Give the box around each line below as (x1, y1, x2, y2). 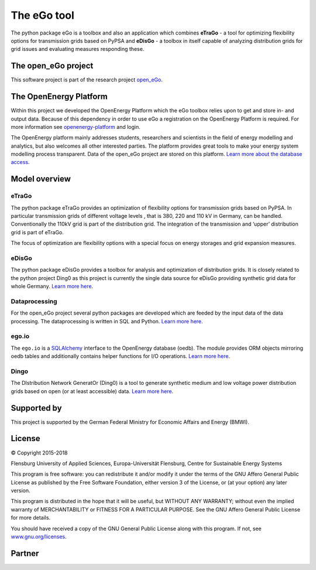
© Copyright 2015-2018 (11, 449, 68, 456)
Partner (11, 548, 39, 558)
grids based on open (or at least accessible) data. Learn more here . (11, 387, 174, 395)
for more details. (11, 514, 51, 521)
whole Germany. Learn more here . (11, 283, 94, 290)
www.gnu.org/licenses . (11, 533, 67, 540)
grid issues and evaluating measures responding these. (11, 46, 145, 53)
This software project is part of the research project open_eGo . (11, 76, 163, 83)
